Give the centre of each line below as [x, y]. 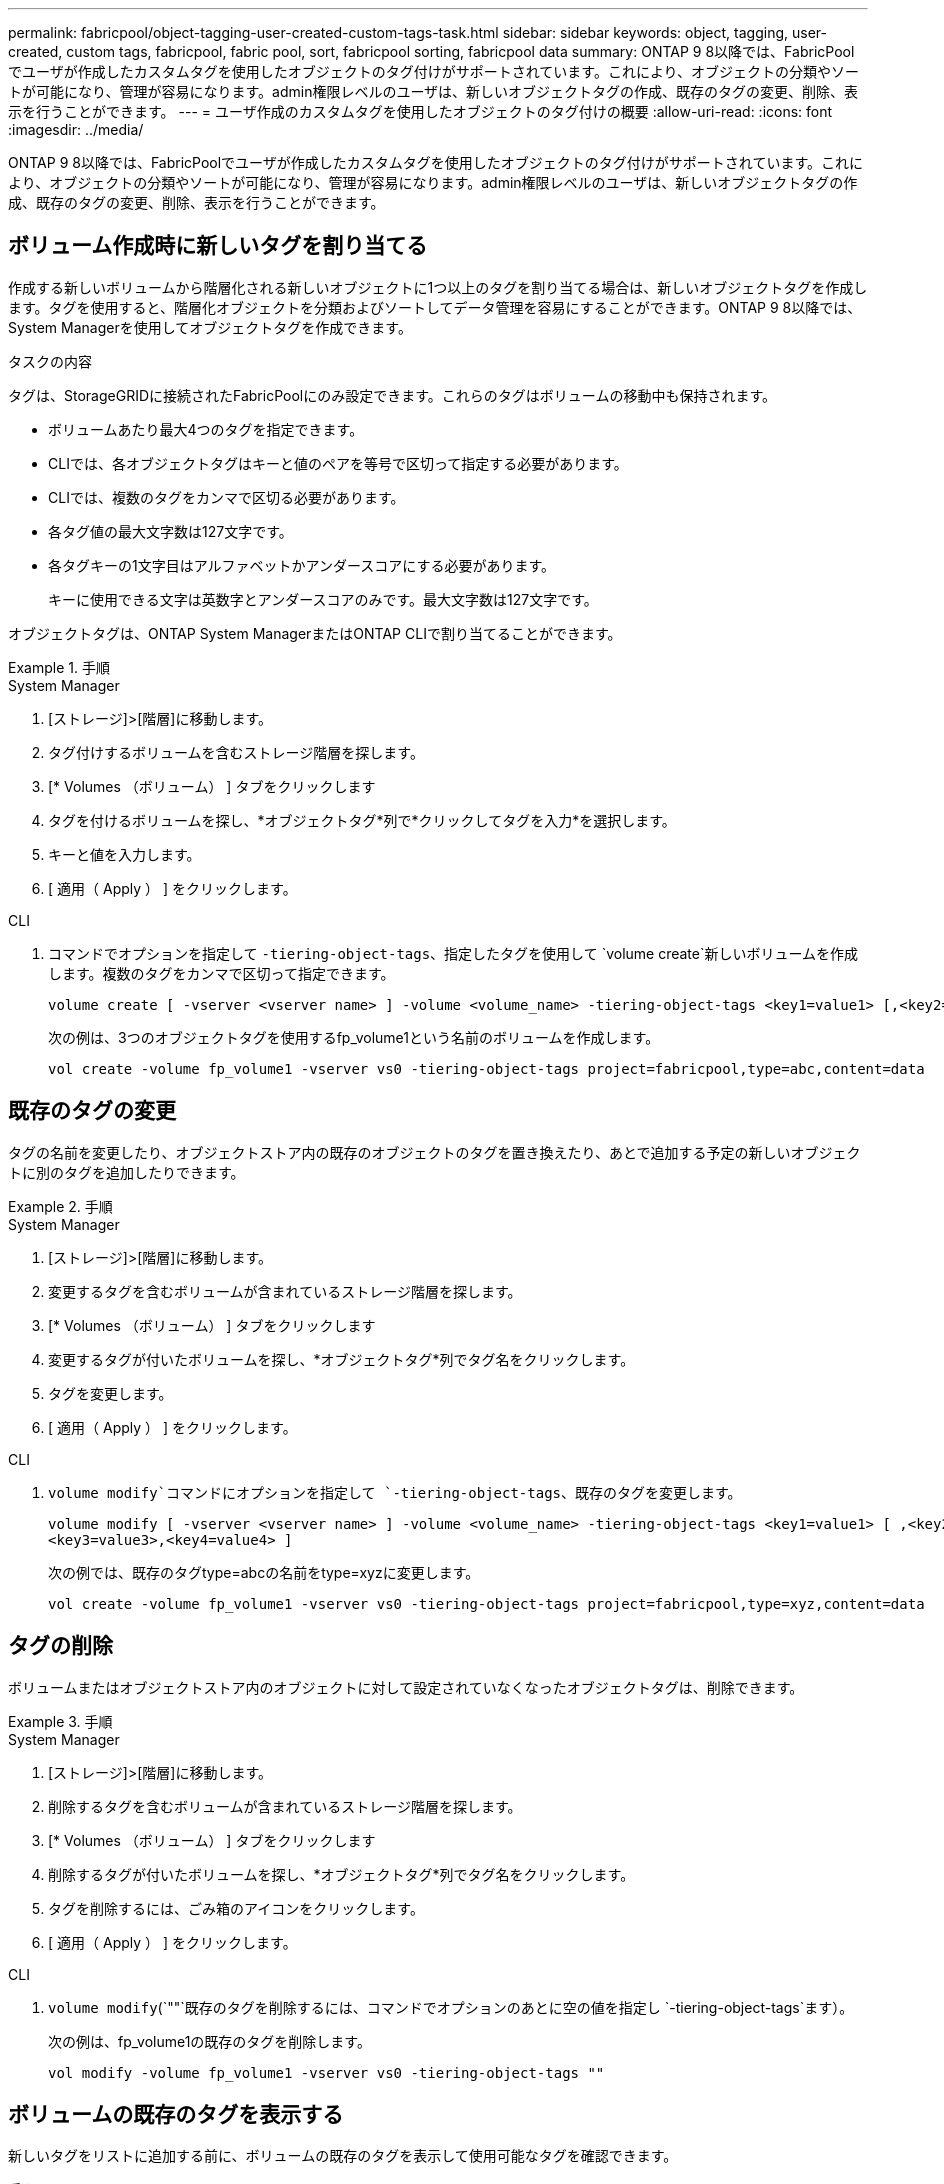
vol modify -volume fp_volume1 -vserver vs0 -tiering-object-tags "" [326, 2072]
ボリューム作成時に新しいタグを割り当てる [218, 246]
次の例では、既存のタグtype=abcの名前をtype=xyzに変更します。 [264, 1572]
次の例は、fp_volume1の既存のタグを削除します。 [209, 2041]
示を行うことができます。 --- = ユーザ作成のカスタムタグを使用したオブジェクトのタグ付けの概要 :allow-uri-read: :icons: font [420, 111]
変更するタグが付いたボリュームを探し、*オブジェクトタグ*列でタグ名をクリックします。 [341, 1359]
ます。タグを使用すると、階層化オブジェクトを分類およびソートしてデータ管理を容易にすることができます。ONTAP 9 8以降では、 [435, 307]
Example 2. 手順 [60, 1206]
